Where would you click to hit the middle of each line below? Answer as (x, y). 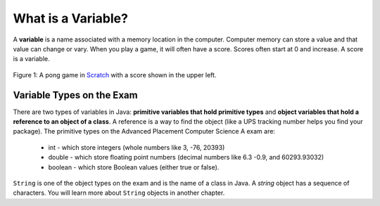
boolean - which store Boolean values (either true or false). (134, 167)
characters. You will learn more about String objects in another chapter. (119, 193)
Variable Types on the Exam (75, 95)
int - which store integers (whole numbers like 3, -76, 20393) (137, 147)
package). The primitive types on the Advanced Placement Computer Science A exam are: (144, 131)
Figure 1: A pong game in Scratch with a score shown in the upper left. (115, 75)
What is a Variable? (70, 18)
